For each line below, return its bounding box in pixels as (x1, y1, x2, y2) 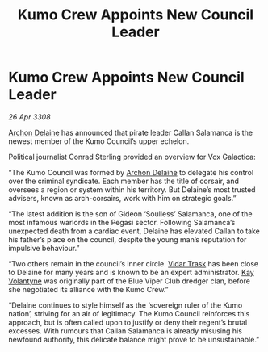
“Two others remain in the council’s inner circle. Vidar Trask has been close (8, 258, 259, 268)
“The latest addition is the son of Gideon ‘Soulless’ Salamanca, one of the (8, 208, 253, 219)
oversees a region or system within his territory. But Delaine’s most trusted (8, 184, 256, 195)
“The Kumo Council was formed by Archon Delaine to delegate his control (8, 167, 254, 177)
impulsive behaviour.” (8, 243, 80, 253)
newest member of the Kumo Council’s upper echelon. (8, 136, 190, 146)
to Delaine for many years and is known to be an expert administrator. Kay (8, 267, 254, 277)
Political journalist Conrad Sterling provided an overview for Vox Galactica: (8, 152, 256, 161)
